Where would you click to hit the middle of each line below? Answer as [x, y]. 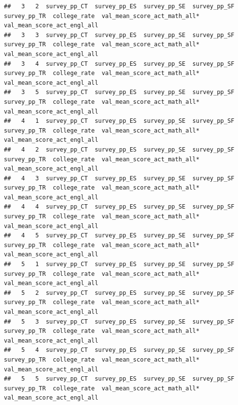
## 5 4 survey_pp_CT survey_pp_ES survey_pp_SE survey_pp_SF [119, 350]
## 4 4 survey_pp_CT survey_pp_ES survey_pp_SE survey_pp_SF [119, 207]
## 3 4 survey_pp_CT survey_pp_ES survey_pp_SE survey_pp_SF [119, 64]
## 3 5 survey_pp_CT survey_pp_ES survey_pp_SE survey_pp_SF [119, 92]
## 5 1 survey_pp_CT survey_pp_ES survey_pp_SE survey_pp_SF [119, 264]
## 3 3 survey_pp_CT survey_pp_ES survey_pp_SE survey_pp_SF [119, 35]
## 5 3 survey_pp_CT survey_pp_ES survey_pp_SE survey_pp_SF [119, 321]
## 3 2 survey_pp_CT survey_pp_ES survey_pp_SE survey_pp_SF [119, 6]
